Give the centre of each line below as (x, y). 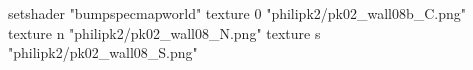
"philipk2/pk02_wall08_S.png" (103, 52)
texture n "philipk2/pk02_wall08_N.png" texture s (164, 32)
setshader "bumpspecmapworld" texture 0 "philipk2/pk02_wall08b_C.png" (237, 13)
